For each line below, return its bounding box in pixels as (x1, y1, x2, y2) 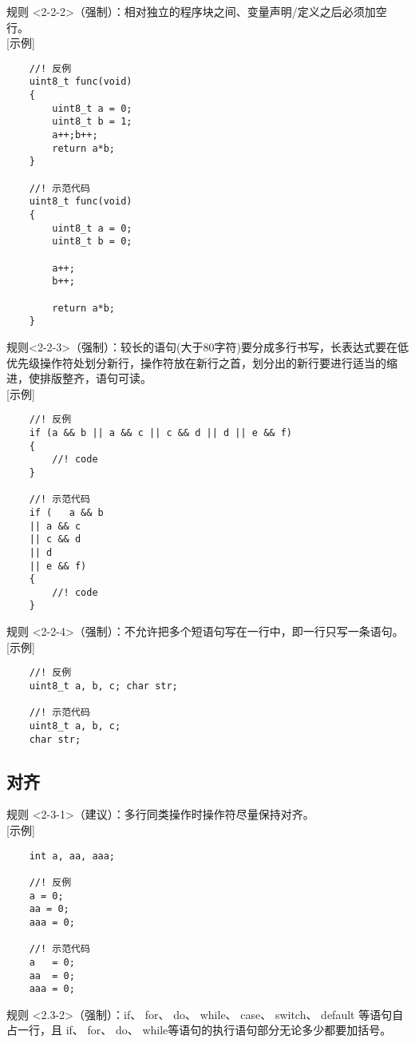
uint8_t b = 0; (52, 236, 132, 248)
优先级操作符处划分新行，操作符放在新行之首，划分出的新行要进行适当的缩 (6, 354, 397, 371)
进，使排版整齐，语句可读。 (6, 370, 152, 387)
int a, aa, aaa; (29, 850, 116, 862)
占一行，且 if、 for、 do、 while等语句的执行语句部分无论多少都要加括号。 (6, 1021, 392, 1038)
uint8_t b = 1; (52, 116, 132, 128)
